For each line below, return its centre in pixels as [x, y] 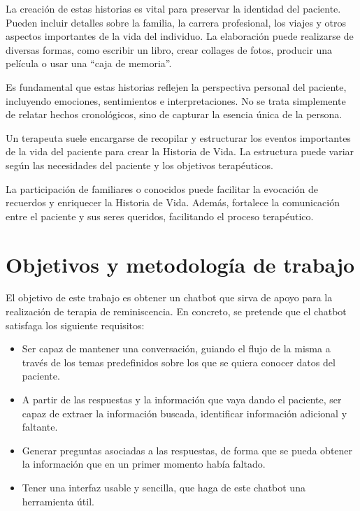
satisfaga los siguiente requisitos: [75, 325]
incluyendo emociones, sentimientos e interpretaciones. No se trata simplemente [176, 100]
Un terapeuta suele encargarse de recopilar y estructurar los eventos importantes [178, 137]
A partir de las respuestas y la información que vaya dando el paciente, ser [182, 399]
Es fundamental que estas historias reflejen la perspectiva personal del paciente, [176, 86]
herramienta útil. [58, 501]
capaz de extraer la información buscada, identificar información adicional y [185, 413]
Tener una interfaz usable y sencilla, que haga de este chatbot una [164, 487]
